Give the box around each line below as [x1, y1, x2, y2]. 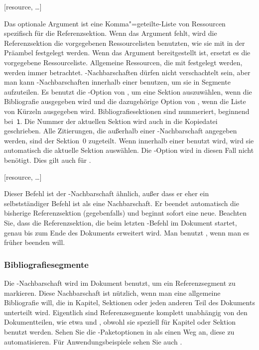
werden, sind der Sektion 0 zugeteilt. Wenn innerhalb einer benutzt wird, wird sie [4, 135, 254, 145]
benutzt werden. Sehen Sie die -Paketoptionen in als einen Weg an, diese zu [4, 326, 235, 337]
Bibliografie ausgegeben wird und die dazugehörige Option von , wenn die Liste [4, 96, 246, 107]
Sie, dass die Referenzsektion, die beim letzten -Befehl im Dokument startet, [4, 217, 237, 228]
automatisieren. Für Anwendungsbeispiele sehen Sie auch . [4, 336, 182, 347]
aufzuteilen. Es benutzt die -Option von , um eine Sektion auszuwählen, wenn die [4, 86, 252, 97]
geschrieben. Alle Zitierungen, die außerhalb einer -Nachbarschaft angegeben [4, 125, 237, 136]
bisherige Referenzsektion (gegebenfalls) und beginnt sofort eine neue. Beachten [4, 208, 247, 218]
